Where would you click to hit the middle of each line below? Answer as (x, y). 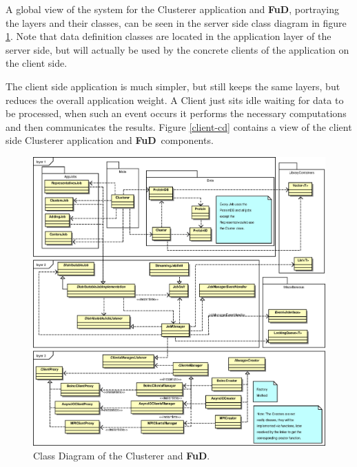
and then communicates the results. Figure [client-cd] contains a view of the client (179, 126)
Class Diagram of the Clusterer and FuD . (122, 455)
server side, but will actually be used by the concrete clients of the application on (177, 49)
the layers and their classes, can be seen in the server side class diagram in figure (176, 22)
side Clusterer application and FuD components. (110, 140)
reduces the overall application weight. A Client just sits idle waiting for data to (175, 100)
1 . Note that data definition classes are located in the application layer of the (169, 36)
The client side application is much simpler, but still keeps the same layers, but (173, 86)
